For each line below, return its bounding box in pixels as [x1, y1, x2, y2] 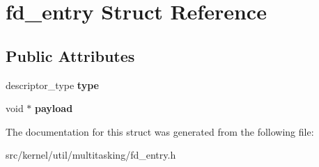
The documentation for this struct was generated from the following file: [6, 124, 314, 138]
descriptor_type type [6, 77, 99, 92]
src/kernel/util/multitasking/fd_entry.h [6, 148, 176, 162]
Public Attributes [6, 45, 135, 66]
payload [35, 101, 73, 116]
